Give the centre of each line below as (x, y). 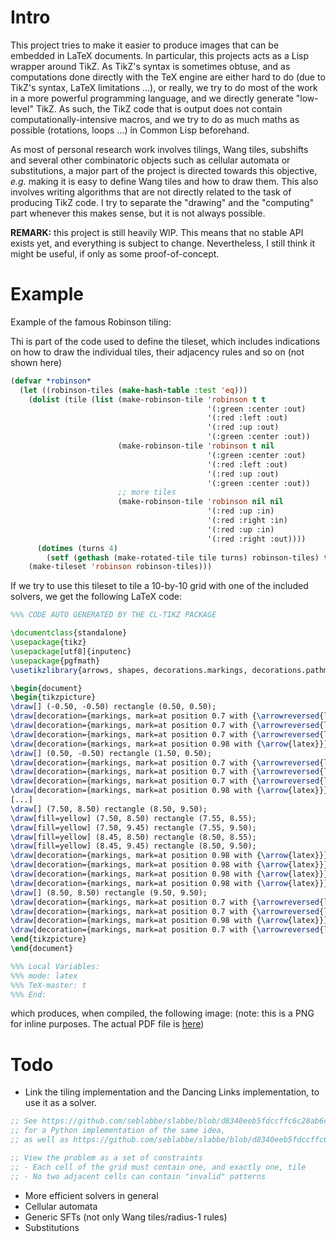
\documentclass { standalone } (69, 633)
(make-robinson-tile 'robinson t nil (196, 446)
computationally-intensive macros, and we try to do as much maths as (155, 119)
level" (22, 108)
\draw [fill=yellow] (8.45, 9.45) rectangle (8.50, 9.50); (133, 846)
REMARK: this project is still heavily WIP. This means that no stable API (157, 232)
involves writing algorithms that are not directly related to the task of (151, 192)
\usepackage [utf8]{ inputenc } (71, 651)
